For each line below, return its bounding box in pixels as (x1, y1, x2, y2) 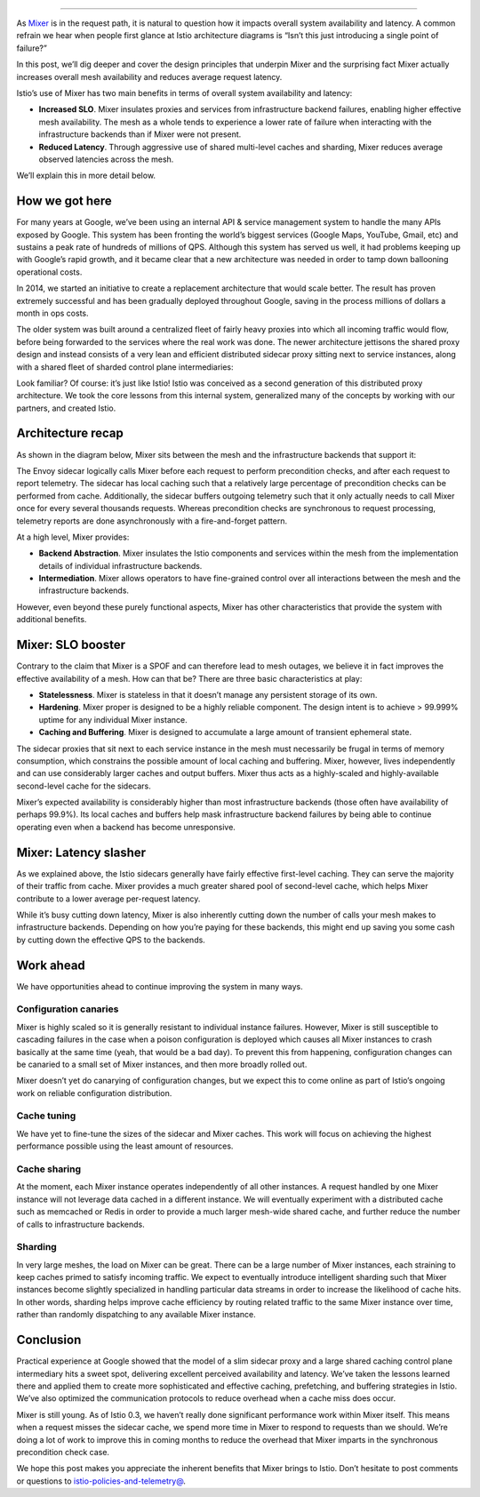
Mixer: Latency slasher (16, 845, 147, 860)
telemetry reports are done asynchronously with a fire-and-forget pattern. (16, 516, 288, 526)
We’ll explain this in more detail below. (16, 170, 156, 181)
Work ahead (16, 957, 86, 973)
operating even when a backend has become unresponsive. (16, 821, 236, 832)
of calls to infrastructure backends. (16, 1219, 146, 1229)
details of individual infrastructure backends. (38, 560, 203, 571)
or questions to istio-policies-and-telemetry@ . (16, 1476, 187, 1486)
